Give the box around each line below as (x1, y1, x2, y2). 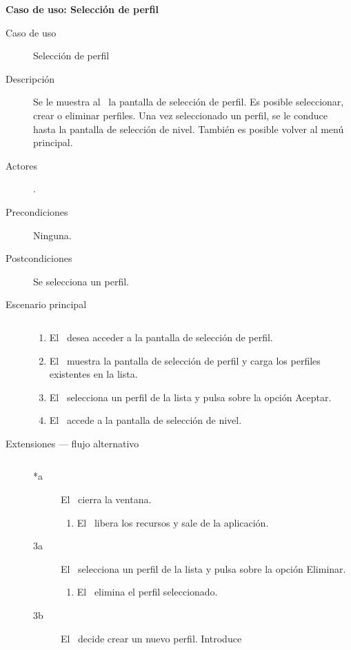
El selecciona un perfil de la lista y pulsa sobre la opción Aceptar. (49, 389, 332, 404)
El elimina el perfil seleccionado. (77, 585, 218, 599)
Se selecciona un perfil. (33, 274, 129, 288)
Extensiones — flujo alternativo (6, 436, 139, 450)
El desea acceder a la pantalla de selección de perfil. (49, 329, 273, 344)
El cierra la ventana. (61, 492, 152, 507)
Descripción (6, 71, 55, 85)
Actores (6, 158, 37, 172)
